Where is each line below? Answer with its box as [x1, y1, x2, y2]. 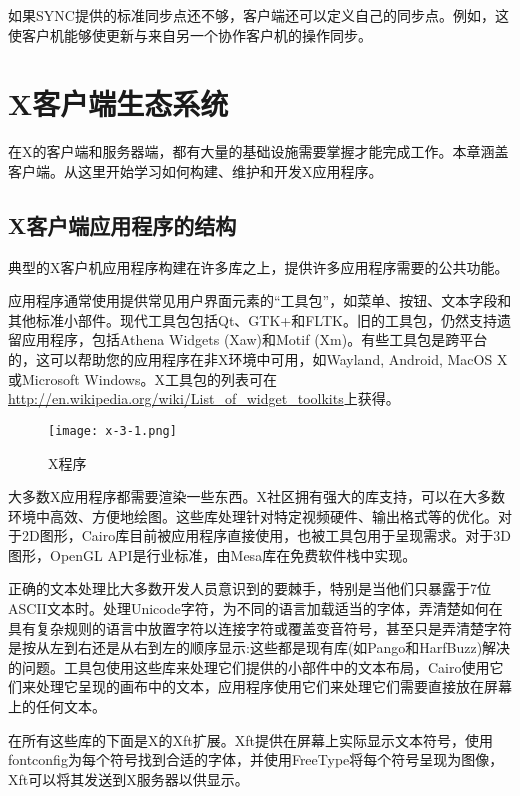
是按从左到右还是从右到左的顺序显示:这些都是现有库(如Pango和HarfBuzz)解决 [8, 637, 511, 658]
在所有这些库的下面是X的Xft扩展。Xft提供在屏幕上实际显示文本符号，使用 [8, 729, 493, 750]
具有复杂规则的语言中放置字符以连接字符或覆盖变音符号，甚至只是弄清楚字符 [8, 617, 512, 638]
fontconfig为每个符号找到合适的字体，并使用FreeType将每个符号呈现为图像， [8, 749, 504, 770]
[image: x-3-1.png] [48, 423, 177, 438]
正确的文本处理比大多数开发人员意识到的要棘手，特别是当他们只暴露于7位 [8, 578, 491, 599]
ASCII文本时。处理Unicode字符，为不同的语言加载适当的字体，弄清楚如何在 [8, 598, 503, 619]
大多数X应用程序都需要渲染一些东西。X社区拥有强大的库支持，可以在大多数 [8, 486, 505, 507]
